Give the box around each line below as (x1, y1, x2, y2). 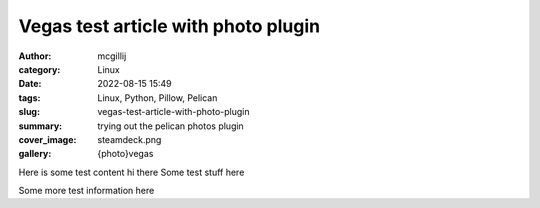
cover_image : (18, 133, 77, 145)
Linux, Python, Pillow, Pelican (97, 91, 218, 104)
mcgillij (97, 50, 127, 62)
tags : (18, 91, 41, 104)
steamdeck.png (97, 133, 162, 145)
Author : (18, 50, 52, 62)
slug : (18, 106, 40, 118)
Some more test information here (18, 185, 155, 197)
